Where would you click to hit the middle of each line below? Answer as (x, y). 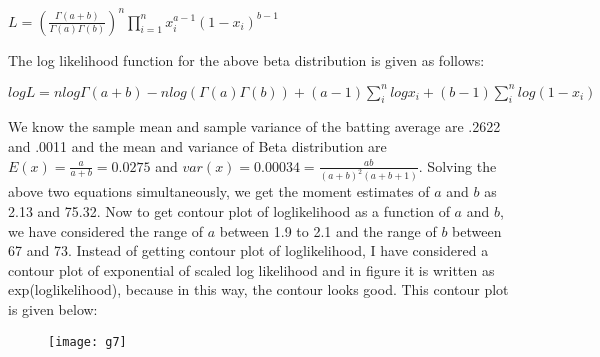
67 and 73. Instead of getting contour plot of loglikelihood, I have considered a (248, 250)
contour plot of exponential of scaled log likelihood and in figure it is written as (251, 269)
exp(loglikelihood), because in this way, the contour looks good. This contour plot (258, 289)
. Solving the (457, 165)
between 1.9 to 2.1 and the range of (328, 230)
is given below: (53, 309)
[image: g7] (87, 341)
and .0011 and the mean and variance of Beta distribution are (197, 145)
